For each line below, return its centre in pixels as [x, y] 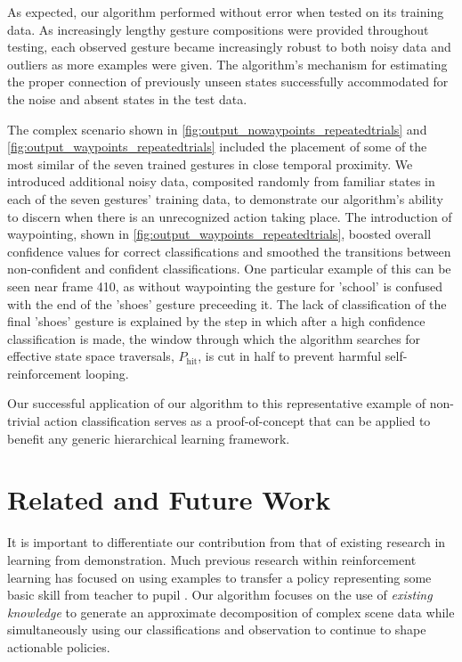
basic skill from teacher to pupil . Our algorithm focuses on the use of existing [220, 595]
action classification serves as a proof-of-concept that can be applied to [237, 421]
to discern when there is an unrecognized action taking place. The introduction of [230, 216]
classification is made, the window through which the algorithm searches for [214, 338]
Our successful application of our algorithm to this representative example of [216, 403]
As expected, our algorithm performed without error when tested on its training [226, 12]
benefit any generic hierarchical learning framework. [149, 438]
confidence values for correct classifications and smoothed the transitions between [229, 251]
